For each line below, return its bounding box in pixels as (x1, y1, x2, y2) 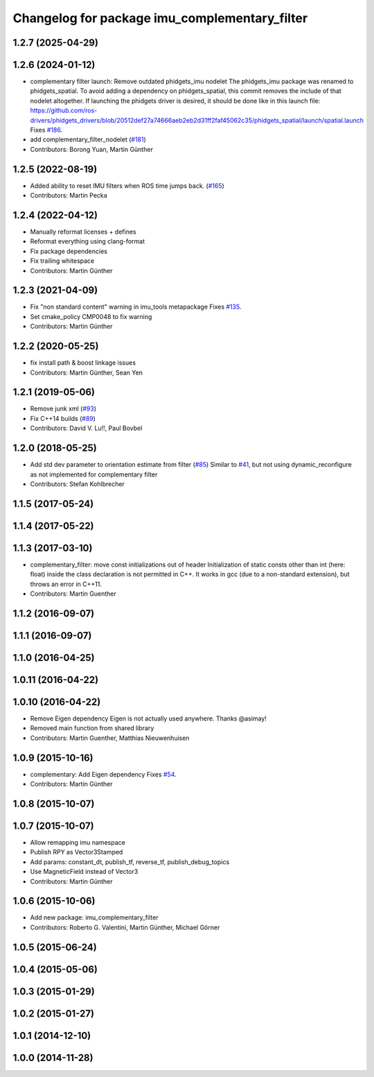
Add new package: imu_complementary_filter (30, 913, 159, 922)
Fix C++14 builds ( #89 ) (30, 414, 96, 422)
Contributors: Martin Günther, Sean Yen (30, 368, 143, 377)
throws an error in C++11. (30, 580, 102, 588)
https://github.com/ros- (30, 106, 98, 114)
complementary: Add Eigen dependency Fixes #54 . (30, 770, 177, 778)
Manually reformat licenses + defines (30, 227, 136, 236)
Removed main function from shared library (30, 724, 154, 732)
